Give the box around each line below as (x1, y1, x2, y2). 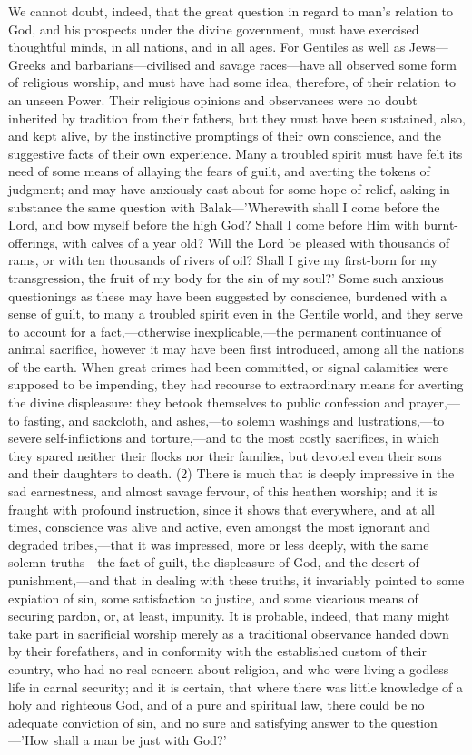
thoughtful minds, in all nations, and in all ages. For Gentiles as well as (8, 37, 406, 56)
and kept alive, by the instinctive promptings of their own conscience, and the (8, 126, 442, 145)
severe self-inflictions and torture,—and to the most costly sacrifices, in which (8, 428, 439, 447)
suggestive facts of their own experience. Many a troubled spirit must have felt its (8, 143, 463, 162)
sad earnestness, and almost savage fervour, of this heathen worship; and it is (8, 482, 438, 501)
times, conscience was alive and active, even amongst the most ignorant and (8, 517, 430, 536)
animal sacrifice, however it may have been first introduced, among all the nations (8, 339, 465, 358)
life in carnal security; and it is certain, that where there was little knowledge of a (8, 677, 463, 696)
